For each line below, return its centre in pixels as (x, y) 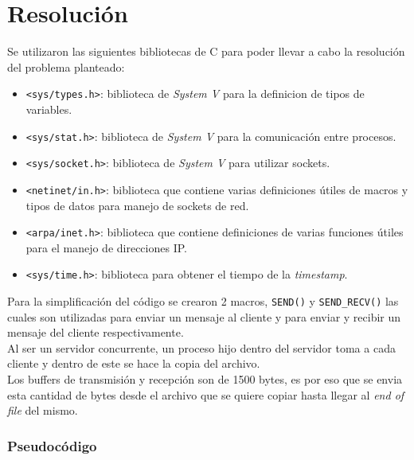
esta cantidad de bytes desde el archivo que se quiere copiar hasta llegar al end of (206, 394)
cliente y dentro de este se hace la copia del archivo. (134, 363)
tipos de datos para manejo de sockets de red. (137, 205)
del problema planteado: (66, 66)
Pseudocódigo (52, 445)
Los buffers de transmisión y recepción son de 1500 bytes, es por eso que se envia (205, 379)
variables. (49, 109)
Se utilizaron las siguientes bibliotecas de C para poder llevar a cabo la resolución (206, 51)
